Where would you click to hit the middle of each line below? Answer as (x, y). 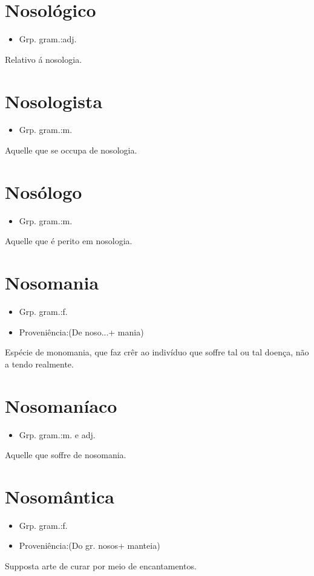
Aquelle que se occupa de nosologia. (71, 150)
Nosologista (54, 101)
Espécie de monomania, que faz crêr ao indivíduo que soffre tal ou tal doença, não (157, 352)
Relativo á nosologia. (44, 59)
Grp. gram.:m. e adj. (57, 434)
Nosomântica (60, 496)
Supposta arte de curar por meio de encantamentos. (101, 566)
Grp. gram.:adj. (48, 39)
